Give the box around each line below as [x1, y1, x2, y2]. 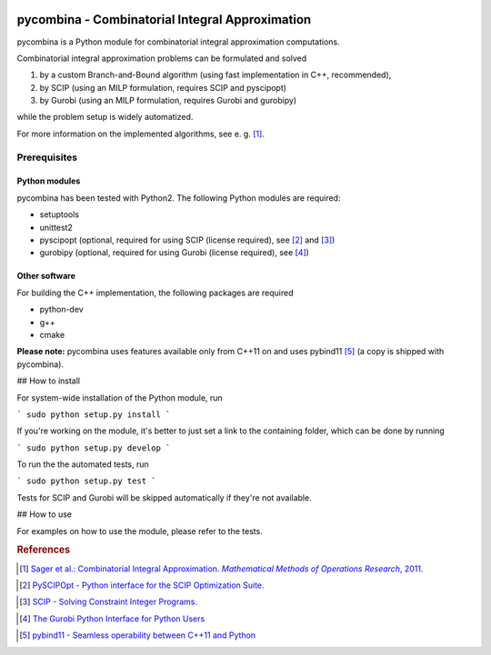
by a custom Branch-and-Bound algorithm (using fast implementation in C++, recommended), [39, 69, 392, 81]
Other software [16, 271, 76, 282]
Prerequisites [16, 151, 77, 164]
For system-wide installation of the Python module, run [16, 392, 223, 403]
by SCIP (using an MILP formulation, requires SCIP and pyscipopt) [39, 82, 286, 93]
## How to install [16, 375, 81, 386]
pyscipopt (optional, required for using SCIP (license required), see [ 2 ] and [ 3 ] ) [39, 234, 336, 245]
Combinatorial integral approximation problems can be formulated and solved [16, 53, 307, 64]
